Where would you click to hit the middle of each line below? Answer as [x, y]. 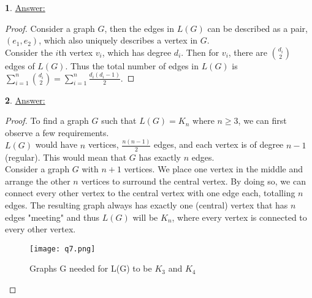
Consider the [29, 52]
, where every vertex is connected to [239, 217]
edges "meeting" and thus [52, 217]
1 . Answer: [25, 7]
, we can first [262, 120]
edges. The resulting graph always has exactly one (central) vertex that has [146, 204]
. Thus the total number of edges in [132, 65]
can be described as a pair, [257, 28]
